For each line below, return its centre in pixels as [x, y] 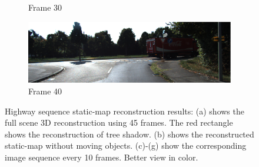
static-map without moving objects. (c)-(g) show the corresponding [126, 145]
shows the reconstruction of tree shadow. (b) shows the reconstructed [129, 134]
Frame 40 [45, 91]
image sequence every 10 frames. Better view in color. [102, 157]
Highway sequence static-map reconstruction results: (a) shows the [124, 111]
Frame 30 [45, 7]
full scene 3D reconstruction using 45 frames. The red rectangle [119, 122]
